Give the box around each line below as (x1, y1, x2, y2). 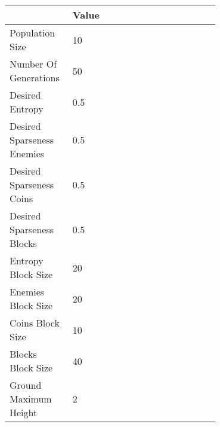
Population (10, 26, 55, 39)
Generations (10, 71, 60, 84)
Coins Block (10, 316, 60, 330)
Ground (10, 378, 42, 392)
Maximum (10, 392, 52, 405)
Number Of (10, 57, 57, 71)
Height (10, 405, 38, 419)
